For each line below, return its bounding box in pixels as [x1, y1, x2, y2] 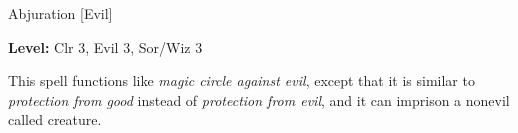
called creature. [8, 109, 102, 130]
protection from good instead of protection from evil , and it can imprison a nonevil [8, 89, 510, 110]
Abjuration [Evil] [8, 3, 113, 23]
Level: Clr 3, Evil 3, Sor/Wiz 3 [8, 36, 203, 57]
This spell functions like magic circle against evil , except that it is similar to [8, 70, 475, 91]
